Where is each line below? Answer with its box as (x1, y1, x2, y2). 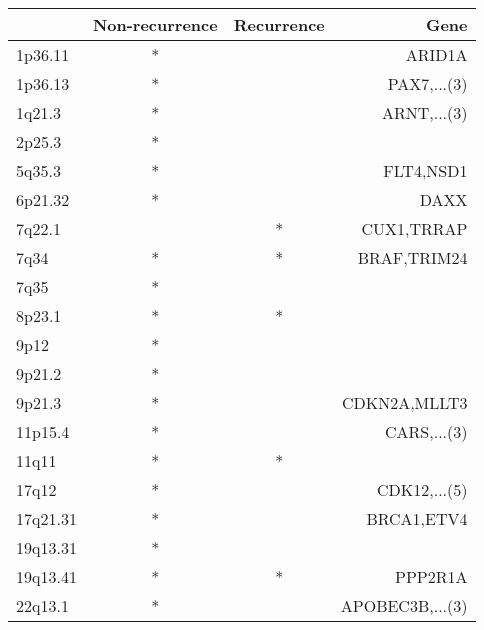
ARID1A (405, 43, 468, 66)
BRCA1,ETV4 (366, 507, 468, 530)
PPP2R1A (395, 565, 468, 588)
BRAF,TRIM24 (357, 246, 468, 269)
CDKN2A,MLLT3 (341, 391, 468, 414)
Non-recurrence (92, 13, 218, 36)
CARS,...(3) (385, 420, 468, 443)
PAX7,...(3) (387, 72, 468, 95)
